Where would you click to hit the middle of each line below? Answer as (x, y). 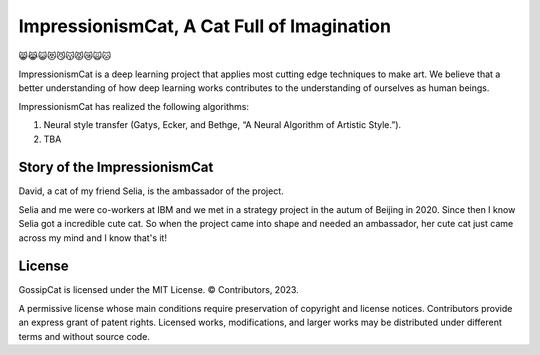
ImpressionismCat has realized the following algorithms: (134, 106)
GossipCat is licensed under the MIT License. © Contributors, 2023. (158, 290)
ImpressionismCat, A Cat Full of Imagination (205, 26)
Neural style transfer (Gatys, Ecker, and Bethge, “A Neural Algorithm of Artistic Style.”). (222, 125)
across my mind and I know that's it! (92, 237)
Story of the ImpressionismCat (116, 167)
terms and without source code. (84, 336)
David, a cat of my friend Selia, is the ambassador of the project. (151, 191)
